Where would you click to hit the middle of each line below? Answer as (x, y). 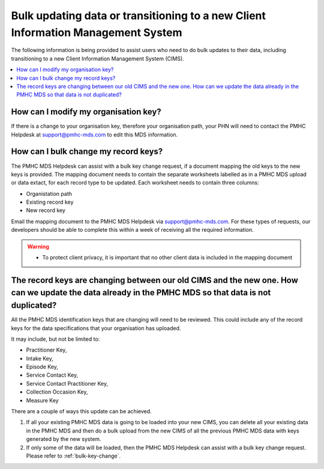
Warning (38, 246)
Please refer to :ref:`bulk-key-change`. (73, 456)
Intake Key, (40, 358)
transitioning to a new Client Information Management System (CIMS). (97, 58)
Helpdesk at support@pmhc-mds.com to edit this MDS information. (94, 134)
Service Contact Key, (52, 375)
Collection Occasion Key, (57, 392)
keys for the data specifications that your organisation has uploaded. (96, 328)
